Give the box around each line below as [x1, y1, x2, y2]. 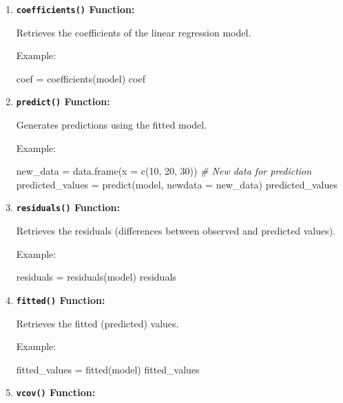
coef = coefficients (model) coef [16, 71, 145, 85]
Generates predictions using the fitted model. [16, 118, 207, 132]
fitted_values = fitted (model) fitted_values [16, 362, 200, 376]
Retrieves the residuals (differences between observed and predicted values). [16, 224, 335, 238]
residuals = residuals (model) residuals [16, 270, 176, 284]
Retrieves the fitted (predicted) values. [16, 316, 179, 330]
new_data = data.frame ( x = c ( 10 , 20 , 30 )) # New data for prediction [16, 164, 312, 178]
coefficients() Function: [16, 2, 135, 16]
